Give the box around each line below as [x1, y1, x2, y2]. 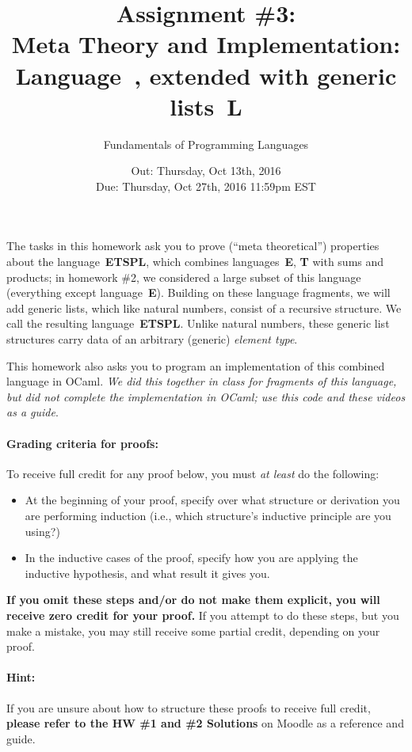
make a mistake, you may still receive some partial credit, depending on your [6, 622, 380, 639]
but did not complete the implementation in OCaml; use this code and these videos [6, 388, 406, 404]
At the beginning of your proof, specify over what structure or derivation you [25, 492, 400, 508]
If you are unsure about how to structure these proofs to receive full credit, [6, 699, 371, 716]
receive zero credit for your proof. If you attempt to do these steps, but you [6, 606, 399, 623]
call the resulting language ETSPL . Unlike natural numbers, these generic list [6, 315, 390, 332]
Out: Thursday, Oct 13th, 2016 [131, 162, 281, 179]
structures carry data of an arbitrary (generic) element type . [6, 331, 298, 348]
